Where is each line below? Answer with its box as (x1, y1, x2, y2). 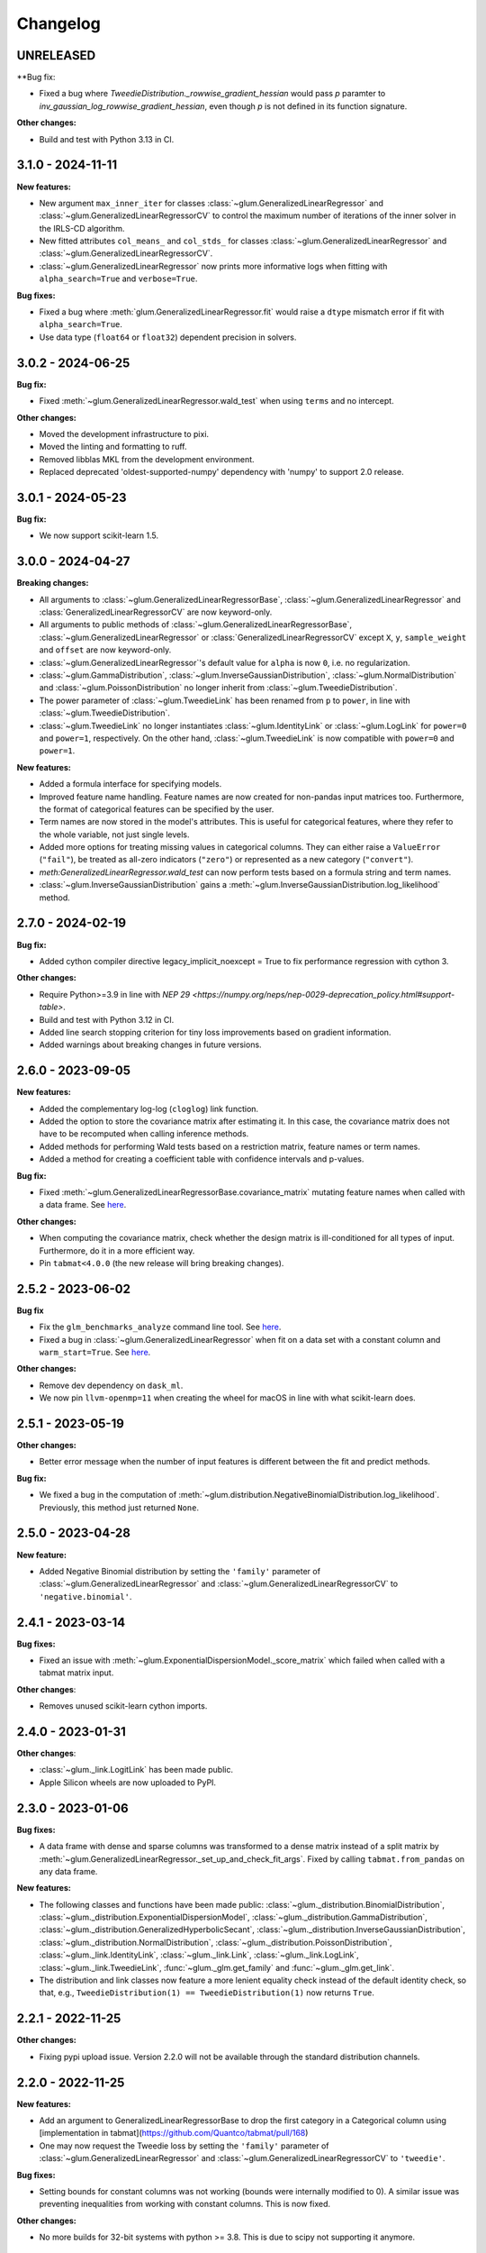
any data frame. (39, 1865, 98, 1876)
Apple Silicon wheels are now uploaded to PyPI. (39, 1776, 216, 1788)
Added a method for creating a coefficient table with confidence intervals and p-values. (39, 1154, 364, 1164)
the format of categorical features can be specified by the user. (39, 803, 274, 815)
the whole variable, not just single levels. (39, 829, 190, 840)
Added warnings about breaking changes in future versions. (39, 1039, 262, 1050)
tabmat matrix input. (39, 1667, 114, 1678)
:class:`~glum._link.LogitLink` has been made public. (39, 1765, 234, 1775)
